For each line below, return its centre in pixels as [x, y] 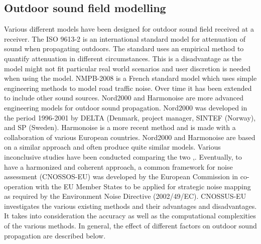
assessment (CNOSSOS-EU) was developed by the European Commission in [121, 176]
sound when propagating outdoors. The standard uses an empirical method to [124, 48]
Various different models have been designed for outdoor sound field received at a [129, 29]
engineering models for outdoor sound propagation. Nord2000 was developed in [126, 107]
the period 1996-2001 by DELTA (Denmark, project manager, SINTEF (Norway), [130, 117]
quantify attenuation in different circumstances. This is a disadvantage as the [123, 58]
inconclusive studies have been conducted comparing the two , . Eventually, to [123, 156]
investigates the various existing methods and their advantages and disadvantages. [130, 206]
